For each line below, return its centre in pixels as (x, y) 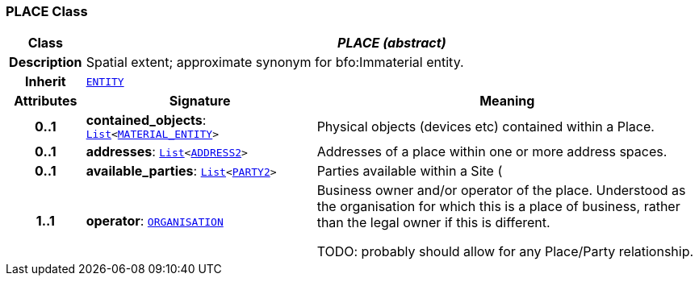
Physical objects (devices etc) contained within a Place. (486, 126)
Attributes (46, 101)
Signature (200, 101)
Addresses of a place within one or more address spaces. (492, 152)
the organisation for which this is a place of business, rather (498, 207)
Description (46, 62)
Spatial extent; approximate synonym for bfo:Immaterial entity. (275, 62)
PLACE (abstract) (392, 43)
